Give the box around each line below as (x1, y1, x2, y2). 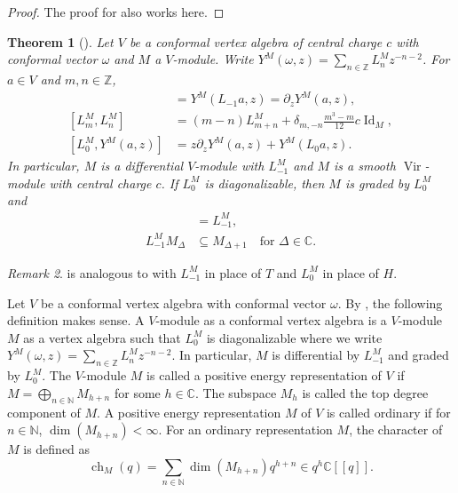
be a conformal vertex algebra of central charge (129, 32, 383, 51)
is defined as (23, 440, 91, 458)
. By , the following (337, 293, 443, 312)
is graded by (344, 173, 410, 192)
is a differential (100, 156, 184, 175)
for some (114, 383, 161, 402)
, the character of (349, 420, 443, 439)
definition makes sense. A (7, 311, 145, 330)
